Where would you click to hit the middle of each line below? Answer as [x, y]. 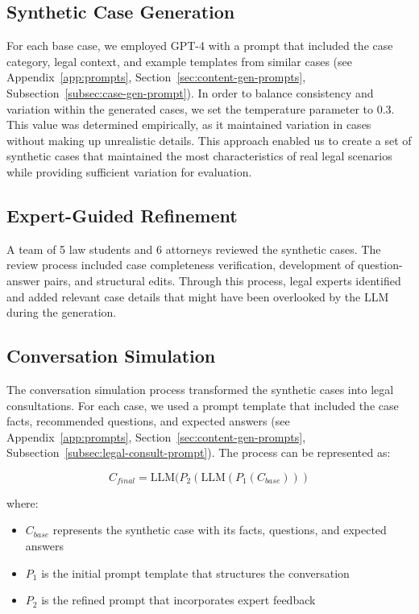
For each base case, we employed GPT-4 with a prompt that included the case [200, 46]
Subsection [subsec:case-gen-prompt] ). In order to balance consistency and [190, 92]
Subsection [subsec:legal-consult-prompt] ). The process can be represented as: [199, 452]
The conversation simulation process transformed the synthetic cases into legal [200, 389]
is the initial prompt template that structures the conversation [195, 573]
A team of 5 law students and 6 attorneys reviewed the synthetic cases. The [194, 249]
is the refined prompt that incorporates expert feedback [178, 600]
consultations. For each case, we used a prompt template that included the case [203, 405]
